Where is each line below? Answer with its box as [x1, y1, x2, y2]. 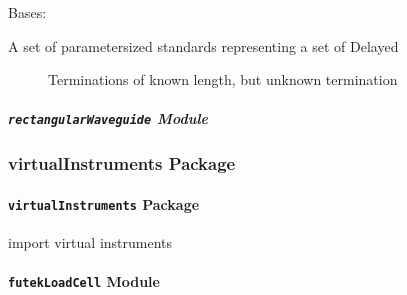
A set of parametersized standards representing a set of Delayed [8, 35, 399, 56]
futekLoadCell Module [8, 271, 160, 292]
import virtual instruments [8, 232, 173, 253]
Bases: [8, 2, 47, 22]
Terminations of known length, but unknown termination [48, 69, 398, 90]
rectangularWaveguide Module [8, 108, 209, 129]
